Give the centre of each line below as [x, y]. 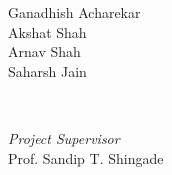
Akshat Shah [47, 31]
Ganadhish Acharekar [74, 12]
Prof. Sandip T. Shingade [86, 157]
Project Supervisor [64, 137]
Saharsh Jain [47, 70]
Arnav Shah [44, 51]
